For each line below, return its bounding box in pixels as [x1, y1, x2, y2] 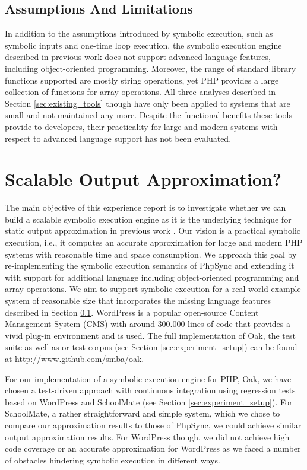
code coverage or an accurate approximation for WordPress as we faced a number [5, 442, 301, 455]
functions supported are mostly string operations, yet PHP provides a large [5, 74, 279, 86]
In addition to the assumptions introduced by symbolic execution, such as [5, 27, 273, 40]
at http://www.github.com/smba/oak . [5, 352, 144, 364]
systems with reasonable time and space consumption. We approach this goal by [5, 247, 297, 260]
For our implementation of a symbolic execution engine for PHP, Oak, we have [5, 372, 292, 385]
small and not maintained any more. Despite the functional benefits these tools [5, 109, 293, 121]
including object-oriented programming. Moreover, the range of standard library [5, 62, 296, 74]
